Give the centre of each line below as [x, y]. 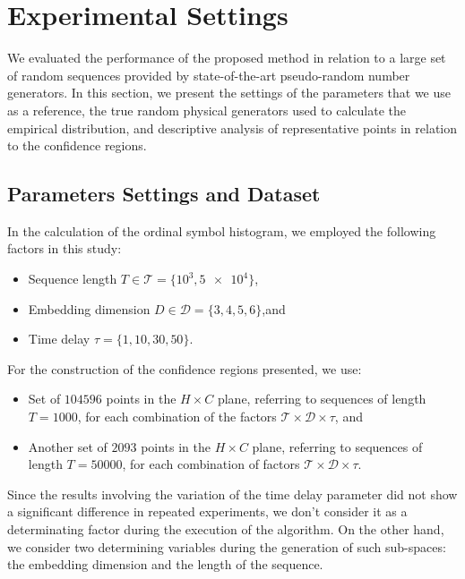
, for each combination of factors [211, 464]
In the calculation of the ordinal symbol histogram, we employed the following [222, 230]
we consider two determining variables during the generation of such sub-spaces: [227, 546]
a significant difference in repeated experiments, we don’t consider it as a [207, 511]
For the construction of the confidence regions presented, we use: [185, 368]
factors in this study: [65, 248]
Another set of [68, 446]
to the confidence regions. [77, 145]
